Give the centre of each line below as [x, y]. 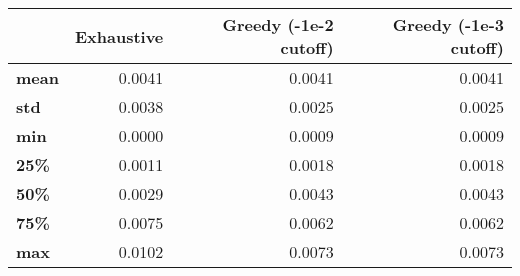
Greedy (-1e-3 [448, 24]
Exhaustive [119, 36]
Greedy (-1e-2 [278, 24]
